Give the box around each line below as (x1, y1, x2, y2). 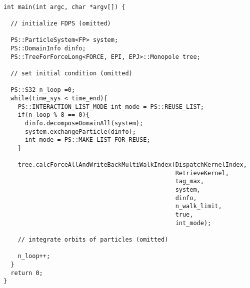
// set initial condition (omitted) (10, 69, 132, 77)
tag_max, (175, 178, 204, 185)
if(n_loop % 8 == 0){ (17, 111, 89, 119)
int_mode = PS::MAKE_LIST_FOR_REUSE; (24, 136, 150, 144)
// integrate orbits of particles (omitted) (17, 236, 168, 244)
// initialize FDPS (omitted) (10, 19, 111, 27)
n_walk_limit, (175, 203, 222, 210)
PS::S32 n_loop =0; (10, 86, 75, 94)
